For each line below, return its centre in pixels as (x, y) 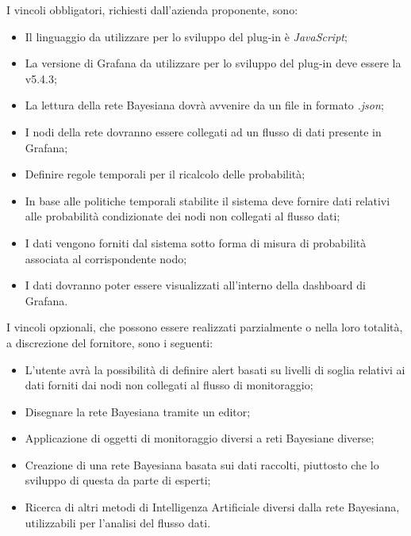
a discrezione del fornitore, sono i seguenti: (110, 342)
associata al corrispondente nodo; (106, 258)
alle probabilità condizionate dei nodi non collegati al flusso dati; (182, 216)
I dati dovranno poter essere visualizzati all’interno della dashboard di (195, 285)
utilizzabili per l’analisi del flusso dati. (118, 522)
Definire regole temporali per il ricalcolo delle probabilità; (165, 174)
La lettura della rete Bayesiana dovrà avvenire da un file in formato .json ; (204, 105)
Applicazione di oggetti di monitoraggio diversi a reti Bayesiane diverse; (200, 438)
